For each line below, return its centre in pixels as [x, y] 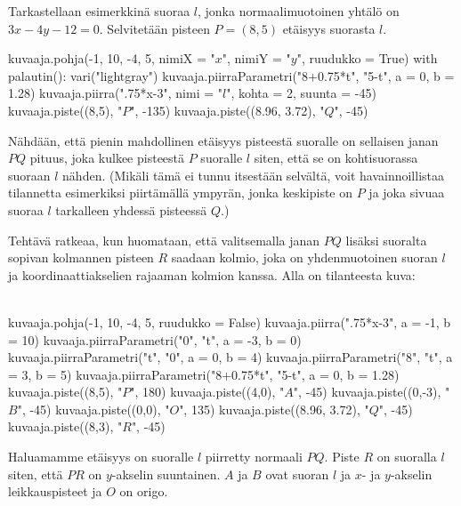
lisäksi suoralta [386, 240]
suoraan [29, 175]
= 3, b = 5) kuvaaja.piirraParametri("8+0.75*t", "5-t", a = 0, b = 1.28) [204, 374]
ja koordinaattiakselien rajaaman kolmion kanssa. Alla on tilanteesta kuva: [212, 274]
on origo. [144, 491]
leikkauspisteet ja [55, 491]
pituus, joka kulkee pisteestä [107, 158]
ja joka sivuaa [407, 193]
